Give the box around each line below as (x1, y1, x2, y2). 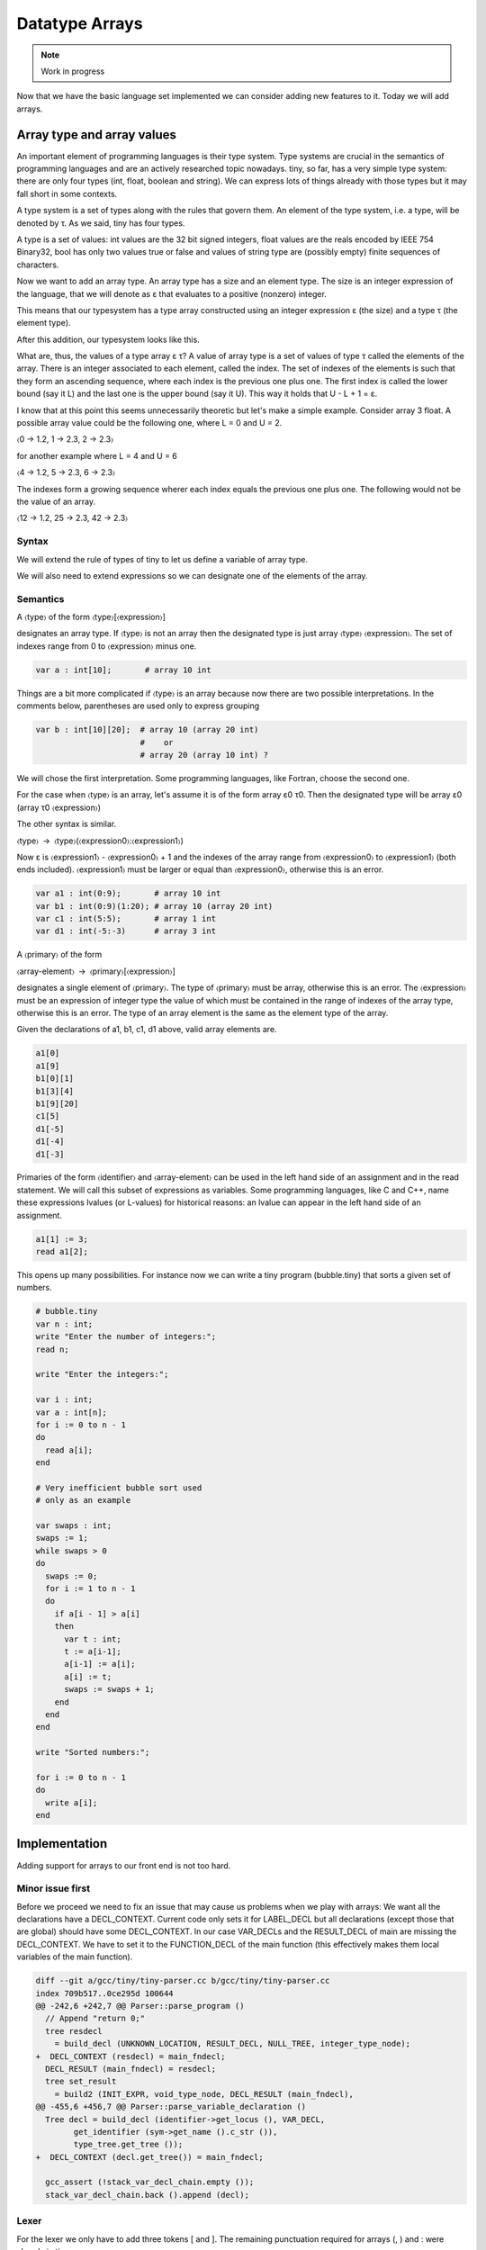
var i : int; (35, 1395, 94, 1405)
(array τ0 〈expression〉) (16, 802, 102, 813)
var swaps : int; (35, 1521, 112, 1531)
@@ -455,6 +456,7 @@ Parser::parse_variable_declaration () (35, 2101, 307, 2112)
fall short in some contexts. (16, 188, 118, 199)
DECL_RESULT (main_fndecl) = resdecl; (45, 2064, 216, 2074)
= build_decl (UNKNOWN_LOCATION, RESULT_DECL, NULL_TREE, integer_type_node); (54, 2038, 411, 2049)
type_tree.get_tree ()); (73, 2139, 184, 2150)
